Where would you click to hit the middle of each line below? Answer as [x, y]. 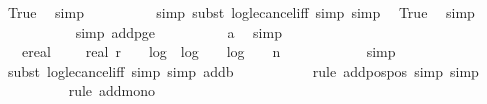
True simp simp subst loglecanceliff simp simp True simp [241, 12]
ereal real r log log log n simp [208, 51]
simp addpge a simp [178, 31]
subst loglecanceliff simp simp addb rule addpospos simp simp [243, 70]
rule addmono [112, 90]
